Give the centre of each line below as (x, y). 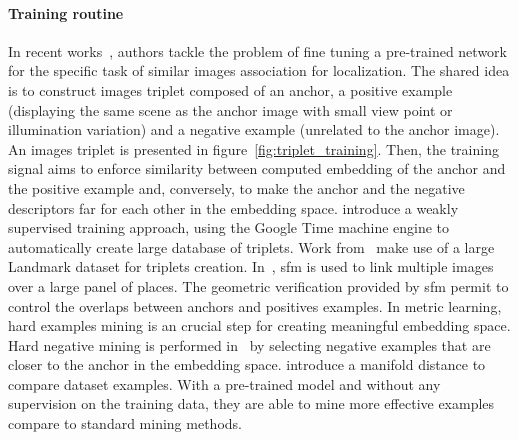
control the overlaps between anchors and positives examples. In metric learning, (255, 305)
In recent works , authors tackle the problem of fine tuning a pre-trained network (257, 50)
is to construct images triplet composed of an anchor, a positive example (230, 89)
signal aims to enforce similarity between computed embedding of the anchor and (257, 168)
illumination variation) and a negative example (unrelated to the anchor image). (254, 129)
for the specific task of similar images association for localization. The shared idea (259, 70)
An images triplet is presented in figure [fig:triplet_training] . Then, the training (253, 148)
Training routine (66, 12)
